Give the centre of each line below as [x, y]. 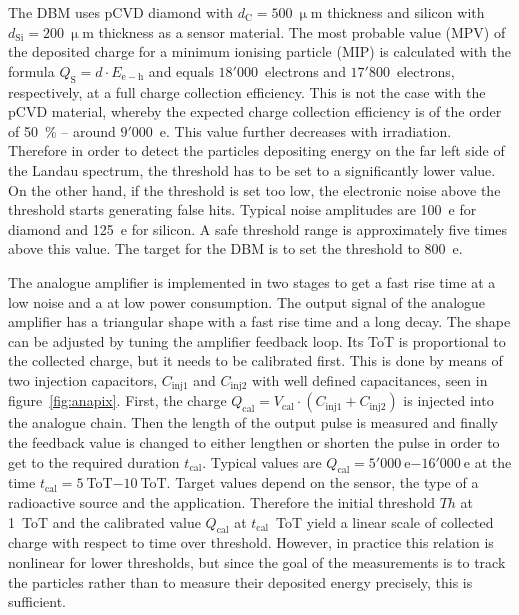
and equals [181, 70]
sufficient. [37, 601]
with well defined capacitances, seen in [370, 379]
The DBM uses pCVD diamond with [121, 12]
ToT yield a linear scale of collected [385, 521]
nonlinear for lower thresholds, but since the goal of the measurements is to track [257, 561]
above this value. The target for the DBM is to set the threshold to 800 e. [235, 248]
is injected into [448, 400]
